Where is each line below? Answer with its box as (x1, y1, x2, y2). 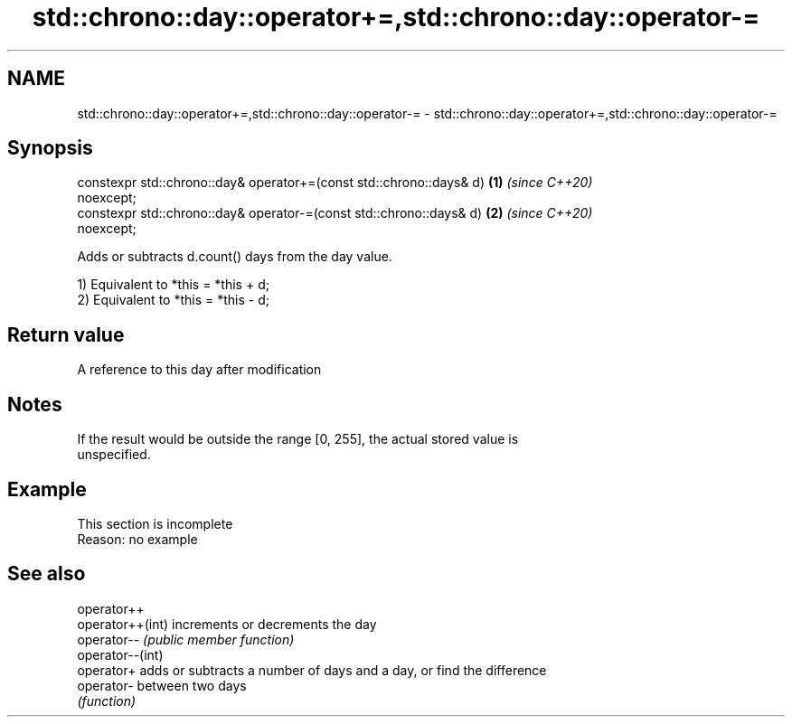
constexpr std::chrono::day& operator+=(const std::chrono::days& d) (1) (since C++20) (77, 174, 593, 191)
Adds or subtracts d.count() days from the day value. (77, 249, 392, 265)
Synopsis (7, 136, 93, 160)
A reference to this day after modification (77, 362, 322, 378)
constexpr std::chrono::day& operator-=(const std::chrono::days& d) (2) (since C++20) (77, 205, 593, 221)
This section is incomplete (77, 515, 233, 531)
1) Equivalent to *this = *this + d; (77, 277, 269, 293)
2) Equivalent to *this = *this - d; (77, 292, 269, 308)
